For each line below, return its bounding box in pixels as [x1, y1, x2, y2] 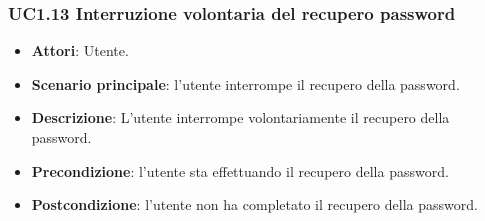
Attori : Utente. [31, 40, 129, 61]
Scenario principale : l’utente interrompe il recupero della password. [31, 73, 460, 94]
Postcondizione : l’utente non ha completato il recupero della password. [31, 194, 478, 215]
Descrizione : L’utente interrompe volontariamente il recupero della [31, 107, 450, 128]
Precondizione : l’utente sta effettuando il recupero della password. [31, 160, 449, 181]
